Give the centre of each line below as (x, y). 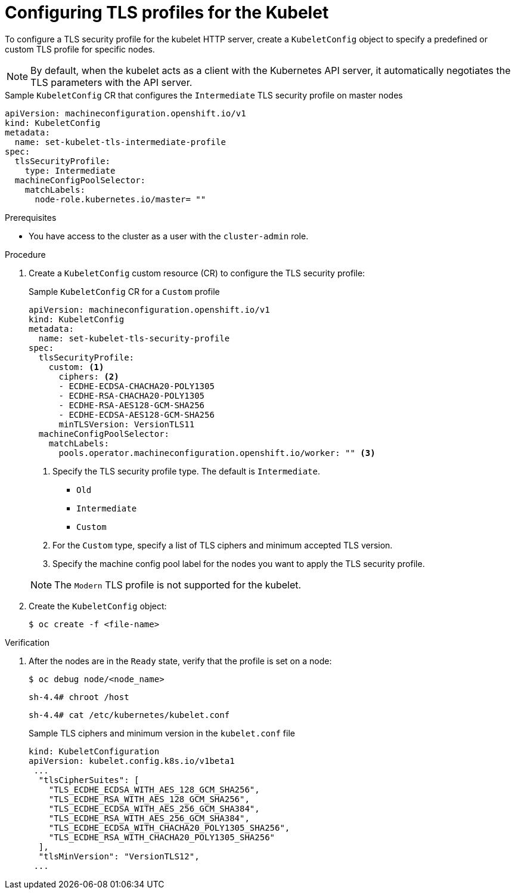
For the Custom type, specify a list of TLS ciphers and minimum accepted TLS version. (223, 545)
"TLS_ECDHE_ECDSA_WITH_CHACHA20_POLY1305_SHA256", (169, 827)
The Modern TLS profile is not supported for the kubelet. (178, 585)
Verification (27, 642)
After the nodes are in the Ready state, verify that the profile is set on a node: (180, 661)
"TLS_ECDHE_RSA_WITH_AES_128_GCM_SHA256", (149, 799)
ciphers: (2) (89, 376)
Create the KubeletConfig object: (98, 606)
